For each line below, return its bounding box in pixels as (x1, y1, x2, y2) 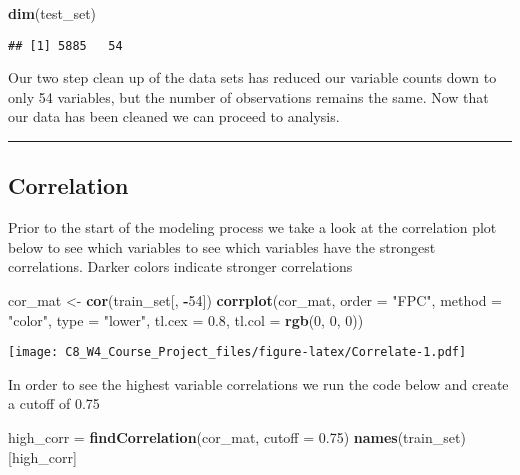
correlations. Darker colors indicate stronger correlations (8, 256, 353, 277)
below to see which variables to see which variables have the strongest (8, 236, 436, 257)
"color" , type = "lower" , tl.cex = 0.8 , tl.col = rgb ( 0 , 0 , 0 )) (8, 309, 364, 330)
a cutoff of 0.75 (8, 393, 100, 414)
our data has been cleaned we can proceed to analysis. (8, 106, 340, 127)
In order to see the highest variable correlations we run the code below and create (8, 373, 509, 394)
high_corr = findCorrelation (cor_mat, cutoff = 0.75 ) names (8, 427, 398, 448)
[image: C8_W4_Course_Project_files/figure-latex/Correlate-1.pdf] (8, 345, 467, 360)
